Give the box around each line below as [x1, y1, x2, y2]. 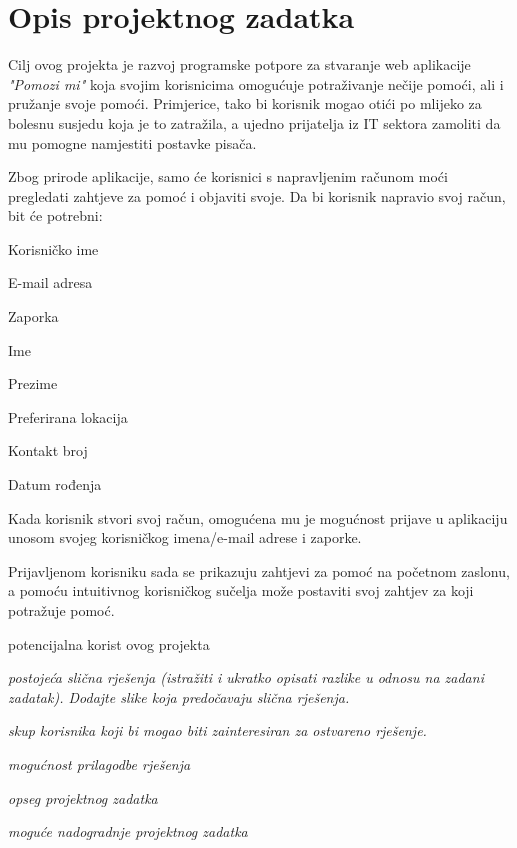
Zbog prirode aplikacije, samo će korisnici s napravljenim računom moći [8, 166, 448, 187]
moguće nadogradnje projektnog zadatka [8, 821, 248, 842]
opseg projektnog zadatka [8, 787, 158, 808]
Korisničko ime [8, 238, 99, 259]
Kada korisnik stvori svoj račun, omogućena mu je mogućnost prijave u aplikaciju [8, 507, 508, 528]
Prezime [8, 373, 58, 394]
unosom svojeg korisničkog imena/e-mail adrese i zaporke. [8, 527, 362, 548]
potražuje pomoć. [8, 600, 115, 620]
